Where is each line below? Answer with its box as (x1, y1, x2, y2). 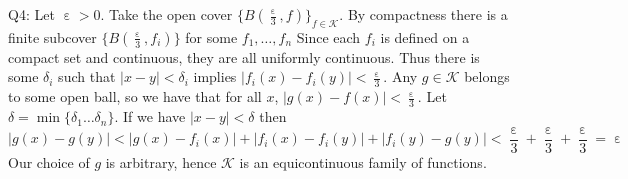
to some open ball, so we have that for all (8, 86, 262, 107)
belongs (464, 66, 510, 87)
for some (185, 26, 238, 47)
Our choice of (8, 151, 90, 172)
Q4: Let (8, 4, 55, 24)
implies (193, 66, 237, 87)
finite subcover (8, 26, 97, 47)
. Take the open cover (100, 4, 233, 24)
